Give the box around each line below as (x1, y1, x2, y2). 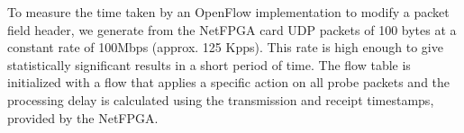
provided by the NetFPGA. (7, 108, 159, 127)
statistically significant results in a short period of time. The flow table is (7, 55, 411, 74)
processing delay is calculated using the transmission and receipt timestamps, (7, 90, 434, 109)
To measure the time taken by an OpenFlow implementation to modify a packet (7, 3, 450, 21)
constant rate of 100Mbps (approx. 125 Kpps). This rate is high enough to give (7, 38, 443, 57)
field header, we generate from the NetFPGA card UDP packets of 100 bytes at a (7, 20, 457, 39)
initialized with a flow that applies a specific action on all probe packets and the (7, 73, 450, 92)
